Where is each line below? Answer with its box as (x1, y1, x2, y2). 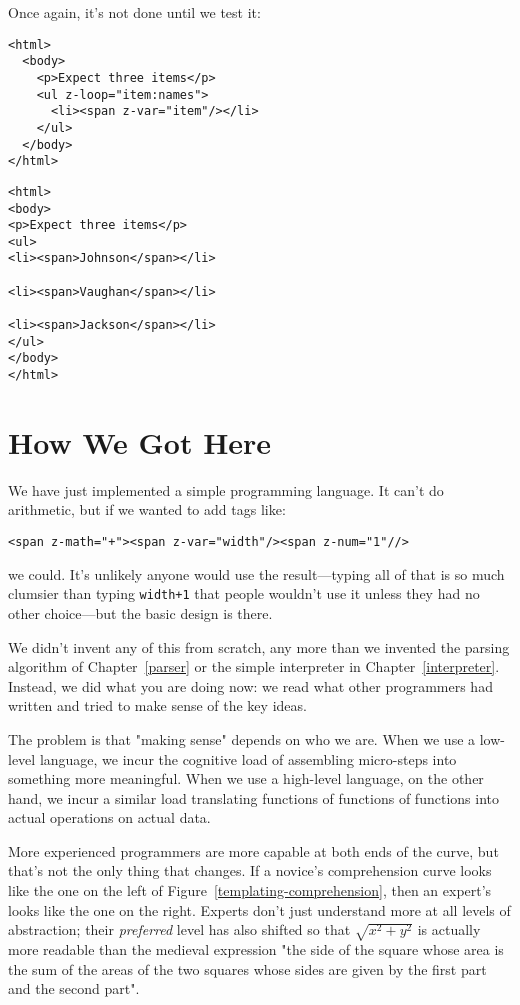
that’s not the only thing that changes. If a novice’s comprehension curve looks (8, 860, 492, 881)
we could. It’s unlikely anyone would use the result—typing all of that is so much (8, 563, 505, 584)
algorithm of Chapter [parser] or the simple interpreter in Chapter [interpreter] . (8, 656, 500, 677)
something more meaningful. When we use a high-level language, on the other (8, 768, 484, 789)
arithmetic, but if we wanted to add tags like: (8, 499, 286, 520)
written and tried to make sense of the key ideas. (8, 695, 307, 716)
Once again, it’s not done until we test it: (8, 2, 261, 22)
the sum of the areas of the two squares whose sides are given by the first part (8, 958, 487, 979)
